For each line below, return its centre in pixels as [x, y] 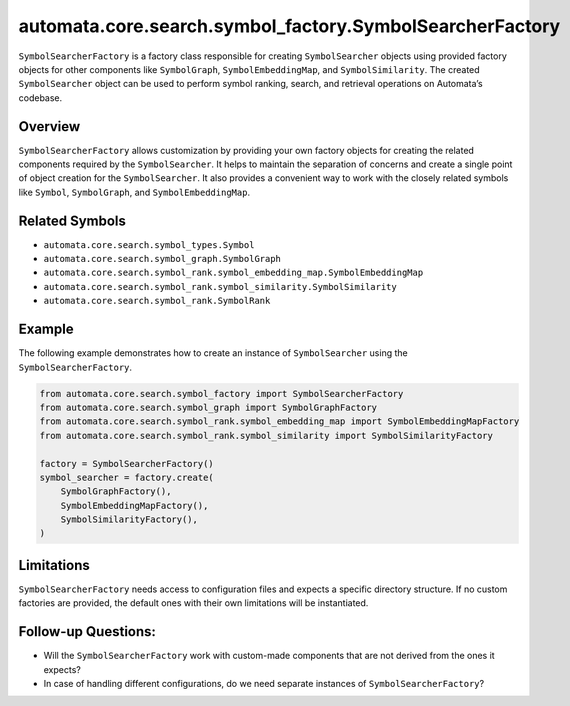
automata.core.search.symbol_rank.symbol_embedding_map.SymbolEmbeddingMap [233, 273]
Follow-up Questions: [87, 631]
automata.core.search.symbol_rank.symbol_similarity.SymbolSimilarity [220, 286]
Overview [49, 126]
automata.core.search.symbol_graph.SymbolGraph [162, 259]
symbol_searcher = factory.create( [126, 477]
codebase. [40, 97]
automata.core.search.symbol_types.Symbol [149, 244]
